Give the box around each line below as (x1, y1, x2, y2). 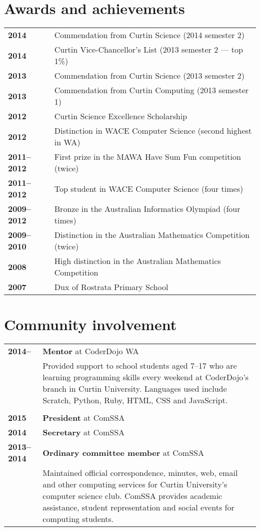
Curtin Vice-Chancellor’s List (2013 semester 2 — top (54, 44, 243, 56)
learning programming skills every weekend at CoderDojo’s (42, 371, 249, 383)
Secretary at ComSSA (42, 426, 125, 438)
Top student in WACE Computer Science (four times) (54, 182, 243, 194)
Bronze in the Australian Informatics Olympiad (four (54, 203, 240, 215)
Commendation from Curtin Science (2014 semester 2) (54, 29, 245, 41)
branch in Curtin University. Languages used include (42, 383, 227, 395)
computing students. (42, 513, 114, 525)
